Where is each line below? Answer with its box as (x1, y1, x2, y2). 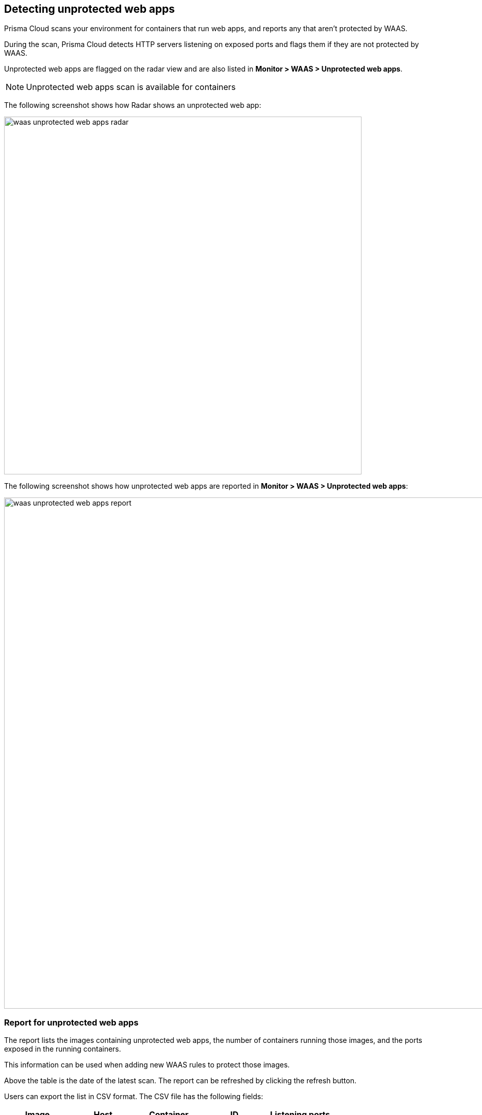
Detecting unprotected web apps (4, 3, 175, 15)
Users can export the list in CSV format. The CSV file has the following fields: (4, 1092, 263, 1101)
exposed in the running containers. (4, 1044, 122, 1054)
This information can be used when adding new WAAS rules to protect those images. (4, 1060, 290, 1070)
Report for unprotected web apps (4, 1017, 139, 1028)
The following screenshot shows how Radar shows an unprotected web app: (4, 101, 261, 110)
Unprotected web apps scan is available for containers (26, 82, 236, 93)
